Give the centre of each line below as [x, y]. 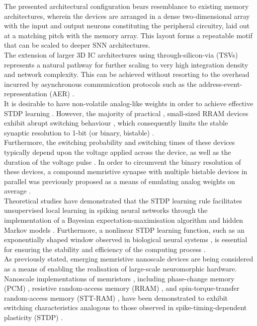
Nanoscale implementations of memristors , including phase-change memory [119, 278]
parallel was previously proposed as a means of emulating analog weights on [120, 181]
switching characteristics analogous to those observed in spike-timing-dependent [126, 307]
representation [26, 94]
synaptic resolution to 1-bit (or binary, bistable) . [79, 132]
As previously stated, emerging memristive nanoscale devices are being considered [129, 259]
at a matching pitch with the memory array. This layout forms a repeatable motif [128, 35]
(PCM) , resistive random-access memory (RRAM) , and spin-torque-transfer [122, 288]
